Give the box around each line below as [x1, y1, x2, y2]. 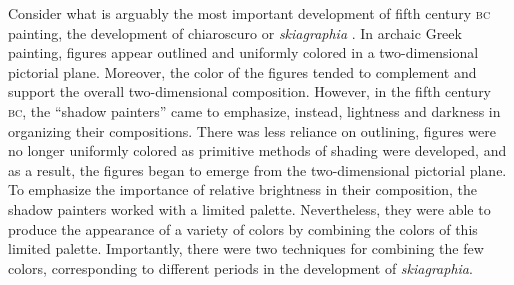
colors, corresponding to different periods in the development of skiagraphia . [8, 257, 473, 278]
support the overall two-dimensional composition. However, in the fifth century [8, 81, 492, 102]
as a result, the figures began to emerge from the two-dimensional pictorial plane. [8, 159, 507, 180]
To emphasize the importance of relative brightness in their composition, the [8, 179, 478, 200]
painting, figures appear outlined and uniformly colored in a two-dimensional [8, 42, 479, 63]
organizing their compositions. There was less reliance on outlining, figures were [8, 120, 496, 141]
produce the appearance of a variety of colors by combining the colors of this [8, 218, 478, 239]
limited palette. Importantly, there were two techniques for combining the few [8, 238, 484, 259]
